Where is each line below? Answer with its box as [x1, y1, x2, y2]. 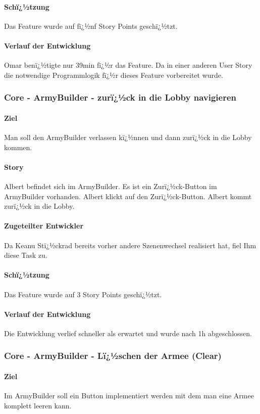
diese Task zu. [4, 250, 47, 260]
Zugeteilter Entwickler [4, 220, 84, 231]
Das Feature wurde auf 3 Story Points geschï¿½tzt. [4, 289, 162, 299]
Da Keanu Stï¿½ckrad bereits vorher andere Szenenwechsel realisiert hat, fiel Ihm [4, 240, 256, 250]
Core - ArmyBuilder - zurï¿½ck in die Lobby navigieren [4, 91, 237, 104]
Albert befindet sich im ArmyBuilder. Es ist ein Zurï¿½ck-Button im [4, 181, 217, 191]
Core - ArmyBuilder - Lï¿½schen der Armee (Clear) [4, 349, 222, 362]
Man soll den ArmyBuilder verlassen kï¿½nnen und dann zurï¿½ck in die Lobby [4, 132, 252, 143]
